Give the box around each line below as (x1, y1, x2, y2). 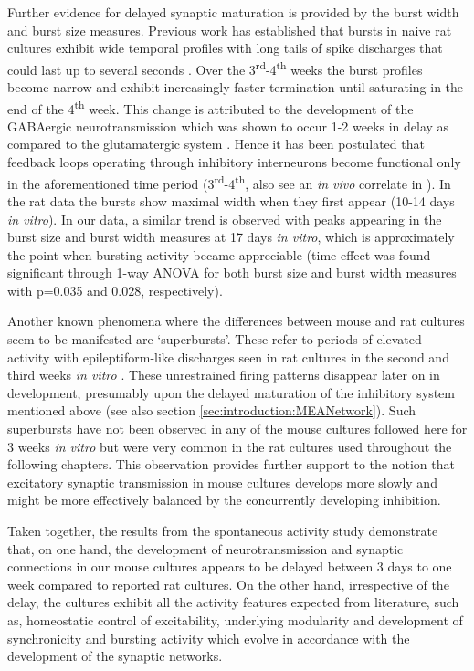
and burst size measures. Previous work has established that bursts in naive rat (7, 20, 452, 39)
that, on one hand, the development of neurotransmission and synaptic (7, 539, 404, 558)
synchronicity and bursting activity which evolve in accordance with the (7, 628, 410, 647)
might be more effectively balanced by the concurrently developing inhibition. (7, 490, 441, 509)
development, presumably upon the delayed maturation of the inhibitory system (7, 383, 455, 402)
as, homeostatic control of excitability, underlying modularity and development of (7, 610, 463, 629)
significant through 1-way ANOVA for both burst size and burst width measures (7, 263, 457, 282)
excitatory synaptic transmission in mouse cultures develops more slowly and (7, 472, 437, 491)
